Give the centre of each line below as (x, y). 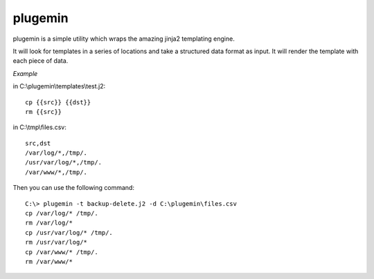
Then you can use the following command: (74, 188)
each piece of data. (41, 61)
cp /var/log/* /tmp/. (62, 213)
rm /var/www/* (49, 261)
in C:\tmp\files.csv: (40, 127)
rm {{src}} (44, 112)
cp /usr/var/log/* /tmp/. (69, 232)
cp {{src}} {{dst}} (58, 102)
